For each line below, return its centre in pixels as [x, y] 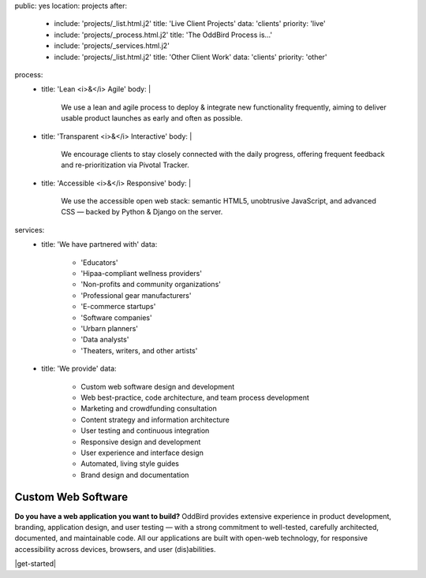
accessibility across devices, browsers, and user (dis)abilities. [115, 549]
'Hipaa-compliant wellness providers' [142, 274]
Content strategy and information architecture [155, 420]
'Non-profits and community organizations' [151, 285]
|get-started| [35, 564]
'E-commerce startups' [118, 307]
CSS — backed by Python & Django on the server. [142, 212]
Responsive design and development [141, 442]
